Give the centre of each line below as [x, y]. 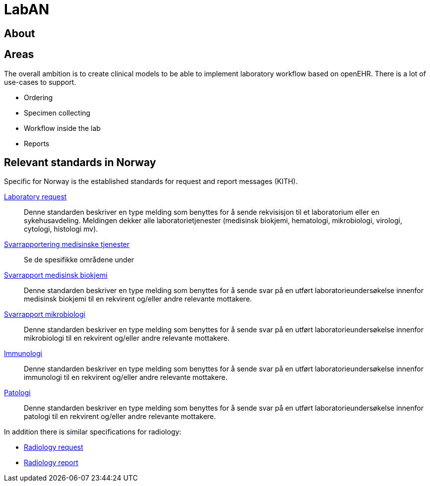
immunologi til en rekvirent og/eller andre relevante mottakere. [126, 377]
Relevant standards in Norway [80, 163]
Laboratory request [36, 197]
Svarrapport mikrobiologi [45, 314]
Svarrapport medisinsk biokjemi [56, 275]
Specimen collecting [57, 113]
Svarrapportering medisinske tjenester [67, 244]
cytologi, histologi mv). [61, 229]
